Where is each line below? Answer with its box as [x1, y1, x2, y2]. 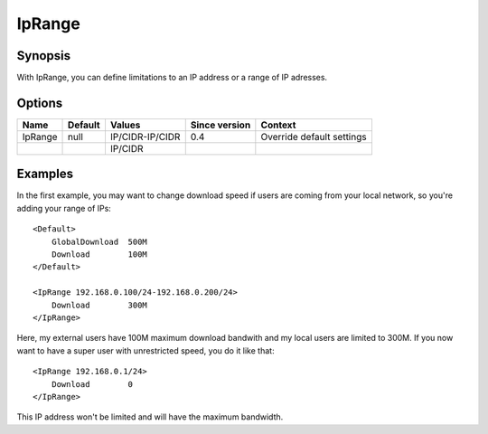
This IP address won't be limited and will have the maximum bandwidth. [16, 411, 284, 422]
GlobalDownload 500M [51, 236, 148, 247]
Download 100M [51, 250, 148, 259]
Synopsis [16, 48, 71, 63]
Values [109, 118, 141, 131]
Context [260, 118, 296, 131]
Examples [16, 166, 74, 182]
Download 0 [51, 379, 134, 389]
